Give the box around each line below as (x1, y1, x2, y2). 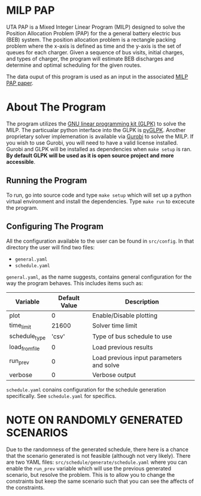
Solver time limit (92, 322, 138, 330)
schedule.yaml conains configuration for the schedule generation (6, 386, 166, 393)
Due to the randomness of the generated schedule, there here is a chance (6, 446, 188, 453)
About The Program (6, 100, 106, 114)
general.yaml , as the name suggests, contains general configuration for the (6, 273, 192, 280)
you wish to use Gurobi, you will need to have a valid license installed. (6, 139, 178, 146)
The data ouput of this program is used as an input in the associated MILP (6, 73, 188, 80)
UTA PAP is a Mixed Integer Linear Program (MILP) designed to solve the (6, 23, 185, 30)
